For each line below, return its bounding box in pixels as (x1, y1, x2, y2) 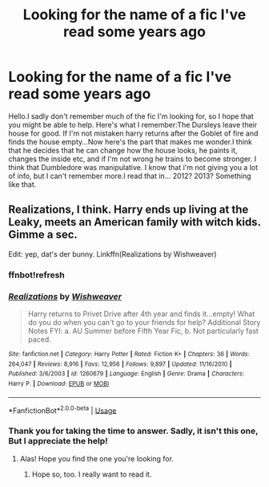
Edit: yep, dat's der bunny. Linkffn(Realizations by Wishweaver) (8, 249, 218, 258)
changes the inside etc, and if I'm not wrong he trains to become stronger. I (8, 154, 257, 164)
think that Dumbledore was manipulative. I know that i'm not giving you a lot (8, 162, 259, 172)
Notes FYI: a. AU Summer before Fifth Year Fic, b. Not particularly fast (27, 326, 259, 335)
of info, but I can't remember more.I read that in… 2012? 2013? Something (8, 171, 251, 181)
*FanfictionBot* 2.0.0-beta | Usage (8, 404, 117, 415)
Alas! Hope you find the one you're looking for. (19, 453, 175, 463)
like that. (8, 179, 37, 189)
